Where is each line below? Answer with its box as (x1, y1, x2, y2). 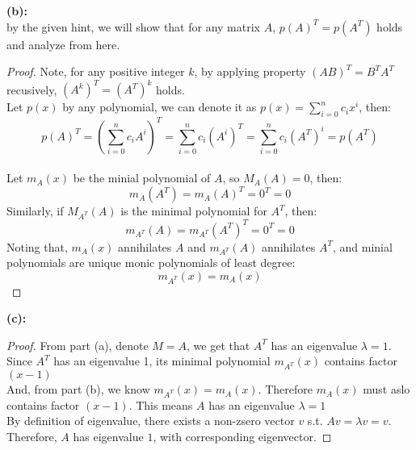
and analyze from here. (6, 35, 120, 52)
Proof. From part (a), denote (6, 336, 149, 353)
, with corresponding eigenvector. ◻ (153, 428, 332, 445)
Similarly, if (6, 202, 64, 219)
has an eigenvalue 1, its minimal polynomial (53, 352, 271, 369)
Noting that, (6, 238, 68, 255)
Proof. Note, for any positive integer (6, 63, 185, 80)
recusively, (6, 81, 57, 98)
